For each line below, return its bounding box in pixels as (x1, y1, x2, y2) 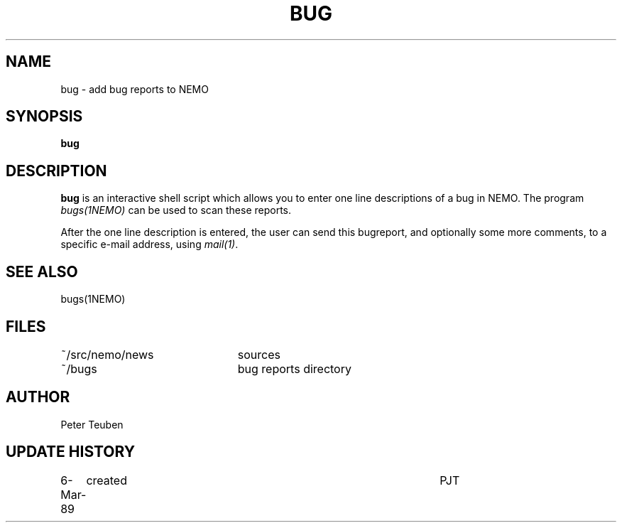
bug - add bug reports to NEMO (60, 82, 209, 95)
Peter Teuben (60, 418, 124, 431)
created (86, 473, 127, 487)
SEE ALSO (6, 262, 78, 281)
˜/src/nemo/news (60, 347, 154, 362)
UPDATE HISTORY (6, 443, 136, 461)
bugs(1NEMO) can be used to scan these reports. (60, 204, 292, 217)
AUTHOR (6, 388, 70, 406)
